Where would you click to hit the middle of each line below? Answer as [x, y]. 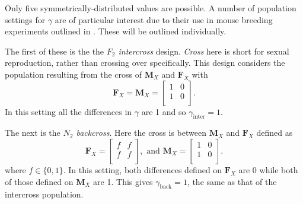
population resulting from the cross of [73, 74]
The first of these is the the [55, 51]
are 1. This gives [123, 181]
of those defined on [39, 181]
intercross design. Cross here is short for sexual [204, 51]
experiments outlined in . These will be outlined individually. [116, 31]
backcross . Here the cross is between [141, 133]
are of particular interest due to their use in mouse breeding [164, 19]
